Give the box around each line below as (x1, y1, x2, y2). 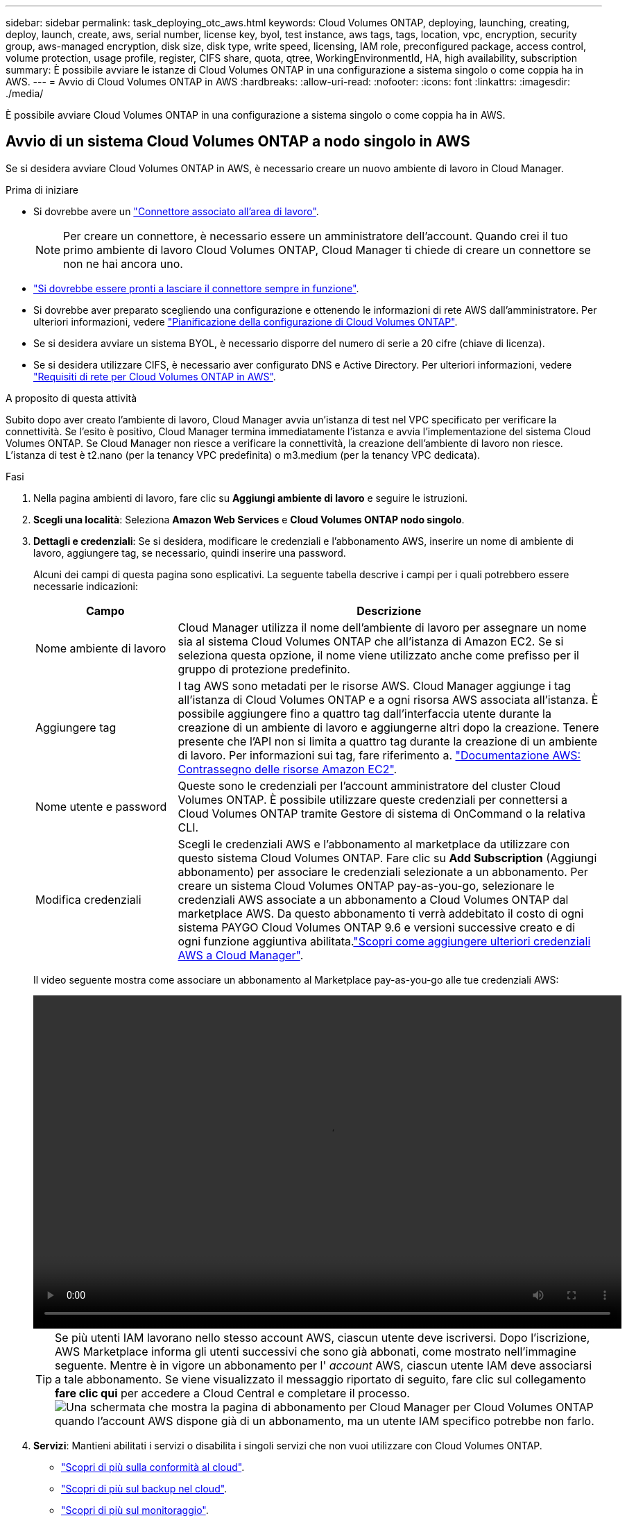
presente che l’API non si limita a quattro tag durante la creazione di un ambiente (178, 734, 598, 748)
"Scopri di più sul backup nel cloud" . (61, 1482, 227, 1494)
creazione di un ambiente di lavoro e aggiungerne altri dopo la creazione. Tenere (178, 720, 599, 734)
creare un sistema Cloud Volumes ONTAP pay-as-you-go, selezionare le (178, 878, 555, 893)
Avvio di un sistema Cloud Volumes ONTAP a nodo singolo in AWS (6, 133, 470, 151)
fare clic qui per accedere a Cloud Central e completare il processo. (55, 1386, 410, 1400)
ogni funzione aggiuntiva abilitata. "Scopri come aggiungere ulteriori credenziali (178, 934, 591, 948)
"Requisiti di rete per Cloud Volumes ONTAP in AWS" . (33, 370, 276, 382)
